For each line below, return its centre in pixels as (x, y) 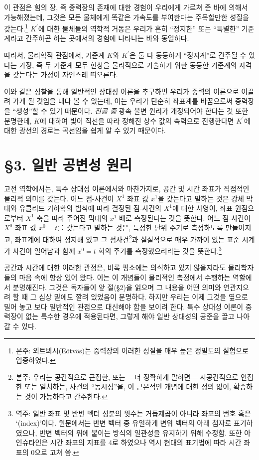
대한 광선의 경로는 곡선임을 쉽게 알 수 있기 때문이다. (85, 130)
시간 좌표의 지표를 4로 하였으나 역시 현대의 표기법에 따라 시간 (146, 442)
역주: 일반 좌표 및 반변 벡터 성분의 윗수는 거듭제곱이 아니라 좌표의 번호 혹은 (133, 413)
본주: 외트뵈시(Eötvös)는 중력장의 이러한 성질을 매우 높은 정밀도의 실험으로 (132, 350)
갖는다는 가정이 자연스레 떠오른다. (65, 75)
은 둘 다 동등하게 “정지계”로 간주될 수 (188, 55)
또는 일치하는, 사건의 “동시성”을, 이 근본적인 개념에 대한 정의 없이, (128, 386)
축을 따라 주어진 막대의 (72, 218)
